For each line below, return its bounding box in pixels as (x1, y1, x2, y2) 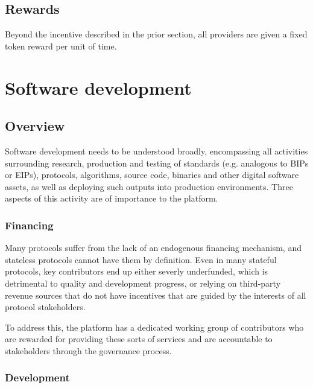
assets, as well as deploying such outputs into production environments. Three (5, 180, 293, 192)
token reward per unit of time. (5, 39, 117, 52)
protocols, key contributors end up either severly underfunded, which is (5, 265, 268, 278)
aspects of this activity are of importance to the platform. (5, 192, 218, 205)
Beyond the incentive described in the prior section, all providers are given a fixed (5, 28, 308, 40)
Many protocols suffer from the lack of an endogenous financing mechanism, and (5, 241, 302, 254)
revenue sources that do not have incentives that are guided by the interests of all (5, 288, 306, 301)
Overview (5, 116, 65, 135)
